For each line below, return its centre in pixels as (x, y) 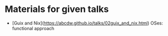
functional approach (33, 28)
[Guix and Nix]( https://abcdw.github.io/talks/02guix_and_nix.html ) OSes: (87, 23)
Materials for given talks (57, 9)
